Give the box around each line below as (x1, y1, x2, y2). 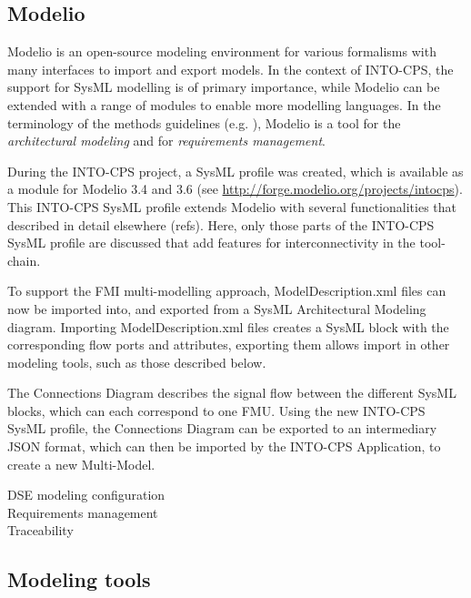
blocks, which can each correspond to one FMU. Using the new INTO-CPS (7, 400, 426, 420)
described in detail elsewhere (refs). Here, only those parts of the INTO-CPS (7, 215, 435, 234)
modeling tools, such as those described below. (7, 352, 266, 371)
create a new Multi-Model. (7, 454, 155, 473)
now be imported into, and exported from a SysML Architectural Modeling (7, 299, 426, 318)
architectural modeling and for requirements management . (7, 131, 326, 150)
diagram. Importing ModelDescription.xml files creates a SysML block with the (7, 317, 449, 336)
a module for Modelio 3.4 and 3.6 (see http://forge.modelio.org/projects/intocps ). (7, 179, 463, 198)
